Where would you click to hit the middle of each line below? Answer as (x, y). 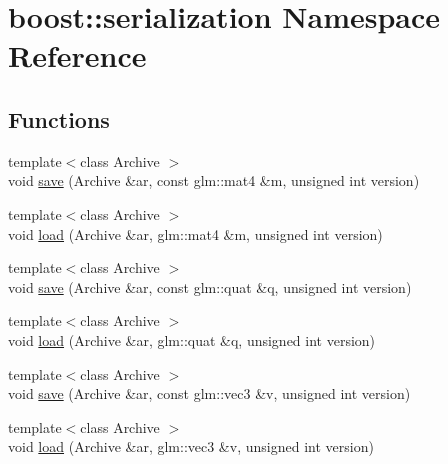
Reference (77, 55)
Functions (59, 118)
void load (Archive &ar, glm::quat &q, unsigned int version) (192, 339)
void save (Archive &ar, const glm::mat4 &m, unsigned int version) (214, 180)
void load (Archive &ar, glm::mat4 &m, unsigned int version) (195, 233)
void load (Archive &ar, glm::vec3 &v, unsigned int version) (191, 446)
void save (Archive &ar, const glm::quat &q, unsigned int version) (210, 286)
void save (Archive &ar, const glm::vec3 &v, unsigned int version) (209, 393)
